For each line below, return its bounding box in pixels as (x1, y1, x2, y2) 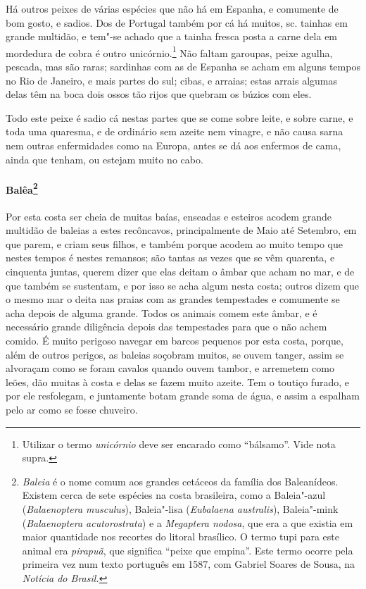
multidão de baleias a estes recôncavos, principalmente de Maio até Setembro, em (6, 223, 357, 237)
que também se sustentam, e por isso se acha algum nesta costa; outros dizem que (6, 278, 359, 292)
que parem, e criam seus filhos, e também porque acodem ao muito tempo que (6, 236, 343, 251)
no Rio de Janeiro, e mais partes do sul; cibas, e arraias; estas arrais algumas (6, 73, 338, 87)
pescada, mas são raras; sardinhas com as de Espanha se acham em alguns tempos (6, 59, 360, 74)
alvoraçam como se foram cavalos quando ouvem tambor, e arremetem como (6, 361, 334, 376)
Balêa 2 (6, 180, 38, 197)
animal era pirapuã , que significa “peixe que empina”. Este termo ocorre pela (22, 542, 353, 557)
